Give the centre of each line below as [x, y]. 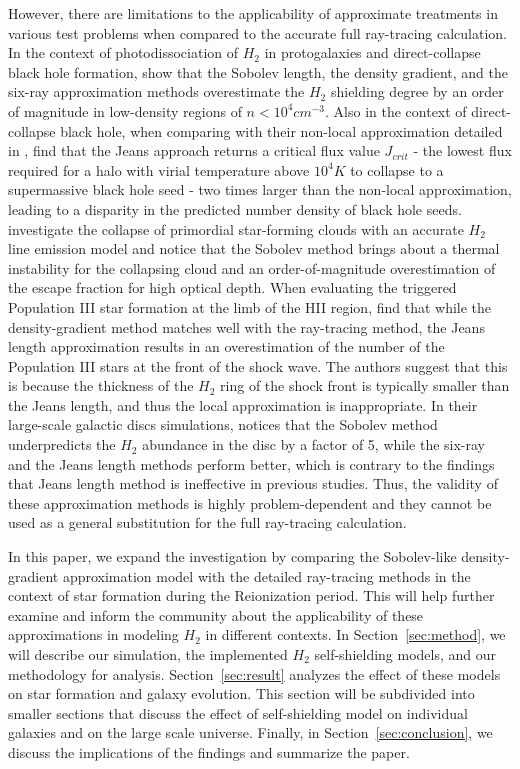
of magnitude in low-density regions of [125, 110]
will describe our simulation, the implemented [148, 654]
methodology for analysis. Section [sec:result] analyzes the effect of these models [254, 673]
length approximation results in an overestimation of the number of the [226, 346]
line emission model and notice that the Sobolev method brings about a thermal [254, 248]
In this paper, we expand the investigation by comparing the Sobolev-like [232, 556]
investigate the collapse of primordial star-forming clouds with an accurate [236, 228]
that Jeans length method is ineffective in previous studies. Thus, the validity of [253, 483]
